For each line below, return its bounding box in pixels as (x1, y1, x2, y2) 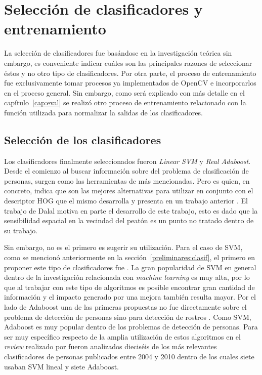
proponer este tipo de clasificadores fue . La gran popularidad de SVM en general (4, 262, 256, 272)
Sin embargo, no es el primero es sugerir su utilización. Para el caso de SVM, (4, 242, 243, 253)
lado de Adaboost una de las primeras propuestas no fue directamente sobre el (4, 301, 247, 312)
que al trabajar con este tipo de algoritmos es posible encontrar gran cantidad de (4, 281, 255, 292)
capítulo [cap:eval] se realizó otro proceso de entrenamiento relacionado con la (4, 97, 246, 108)
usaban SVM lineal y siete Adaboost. (4, 361, 119, 371)
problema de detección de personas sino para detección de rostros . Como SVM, (4, 311, 251, 322)
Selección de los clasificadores (4, 132, 161, 147)
